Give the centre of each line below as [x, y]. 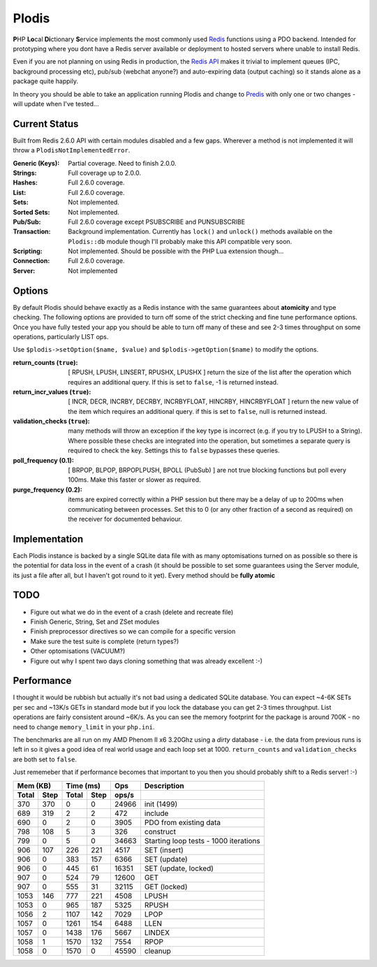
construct [160, 831]
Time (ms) [83, 785]
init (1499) [161, 804]
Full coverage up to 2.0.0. [104, 173]
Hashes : [25, 182]
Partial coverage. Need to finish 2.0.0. [123, 163]
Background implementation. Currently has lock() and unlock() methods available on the [200, 231]
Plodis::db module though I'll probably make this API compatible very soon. [180, 241]
